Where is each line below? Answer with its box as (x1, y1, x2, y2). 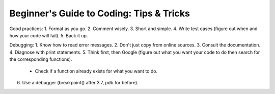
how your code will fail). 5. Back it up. (9, 32, 88, 38)
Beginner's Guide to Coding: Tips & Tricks (9, 8, 190, 19)
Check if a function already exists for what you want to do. (35, 68, 158, 74)
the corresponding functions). (9, 56, 72, 62)
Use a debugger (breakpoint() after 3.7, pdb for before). (22, 79, 139, 85)
